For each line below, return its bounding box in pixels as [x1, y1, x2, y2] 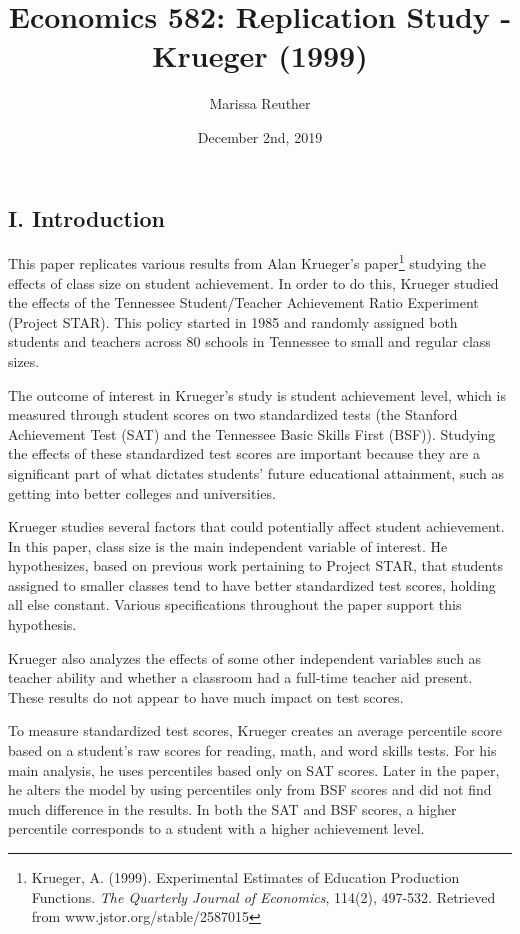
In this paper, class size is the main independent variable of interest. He [8, 535, 448, 556]
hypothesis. [8, 614, 77, 635]
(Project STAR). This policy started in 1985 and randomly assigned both [8, 311, 458, 332]
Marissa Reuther [209, 93, 311, 114]
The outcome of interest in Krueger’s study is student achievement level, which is [8, 384, 506, 405]
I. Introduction [8, 202, 166, 233]
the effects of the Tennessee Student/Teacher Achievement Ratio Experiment [8, 292, 479, 313]
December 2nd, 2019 [197, 126, 323, 147]
